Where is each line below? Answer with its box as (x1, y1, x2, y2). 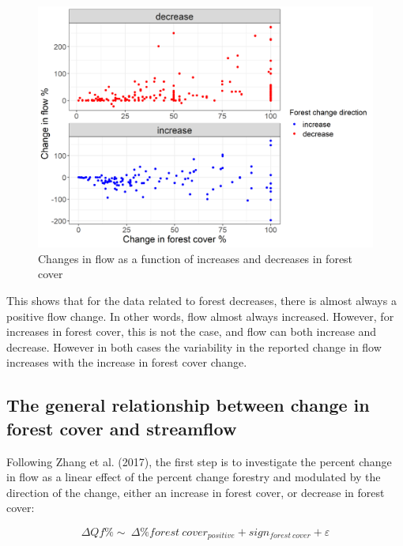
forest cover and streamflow (6, 416, 237, 440)
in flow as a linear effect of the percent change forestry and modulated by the (6, 469, 381, 485)
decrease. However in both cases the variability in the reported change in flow (6, 338, 382, 355)
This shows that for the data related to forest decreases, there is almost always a (6, 292, 397, 308)
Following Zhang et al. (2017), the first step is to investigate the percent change (6, 453, 392, 469)
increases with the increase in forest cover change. (6, 354, 247, 371)
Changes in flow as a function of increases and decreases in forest (38, 250, 353, 266)
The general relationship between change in (6, 393, 370, 417)
